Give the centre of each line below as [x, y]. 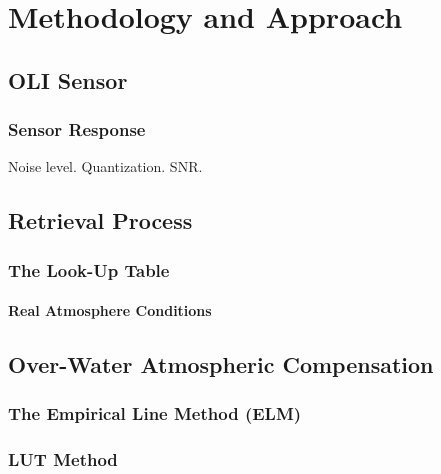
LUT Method [63, 459]
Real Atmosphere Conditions [110, 310]
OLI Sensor [68, 79]
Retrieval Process [100, 220]
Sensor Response [77, 129]
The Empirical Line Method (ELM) [155, 413]
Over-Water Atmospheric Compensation [221, 364]
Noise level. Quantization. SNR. [105, 166]
